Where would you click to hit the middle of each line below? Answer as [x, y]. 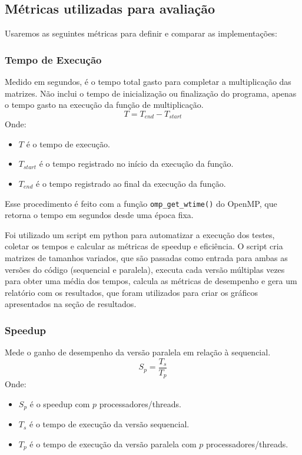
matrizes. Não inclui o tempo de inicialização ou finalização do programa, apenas [151, 93]
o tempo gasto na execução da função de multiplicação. [104, 105]
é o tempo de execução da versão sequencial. [109, 424]
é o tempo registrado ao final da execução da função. [131, 184]
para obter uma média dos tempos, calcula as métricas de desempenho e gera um [151, 281]
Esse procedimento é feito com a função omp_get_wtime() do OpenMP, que [141, 203]
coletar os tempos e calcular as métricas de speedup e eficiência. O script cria [144, 246]
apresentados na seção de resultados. [71, 304]
